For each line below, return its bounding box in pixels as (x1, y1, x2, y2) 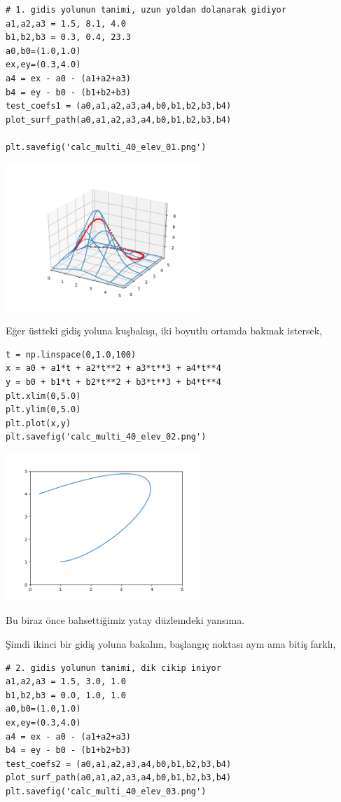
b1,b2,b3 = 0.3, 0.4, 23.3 (6, 32, 131, 43)
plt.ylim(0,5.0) (6, 405, 81, 415)
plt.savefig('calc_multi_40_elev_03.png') (6, 787, 207, 796)
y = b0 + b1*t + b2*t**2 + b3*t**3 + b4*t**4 (6, 376, 221, 387)
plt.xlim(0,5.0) (6, 390, 81, 401)
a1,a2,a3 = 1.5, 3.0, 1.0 (6, 677, 126, 687)
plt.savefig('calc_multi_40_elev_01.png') (6, 142, 207, 152)
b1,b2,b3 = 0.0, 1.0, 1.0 (6, 690, 126, 700)
